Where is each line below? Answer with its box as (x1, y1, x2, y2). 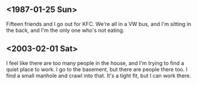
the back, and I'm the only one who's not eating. (6, 27, 125, 34)
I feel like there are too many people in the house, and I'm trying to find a (6, 59, 185, 67)
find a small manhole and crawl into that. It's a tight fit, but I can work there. (6, 72, 192, 79)
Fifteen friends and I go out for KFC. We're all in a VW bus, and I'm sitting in (6, 20, 192, 27)
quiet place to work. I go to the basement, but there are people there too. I (6, 66, 187, 73)
